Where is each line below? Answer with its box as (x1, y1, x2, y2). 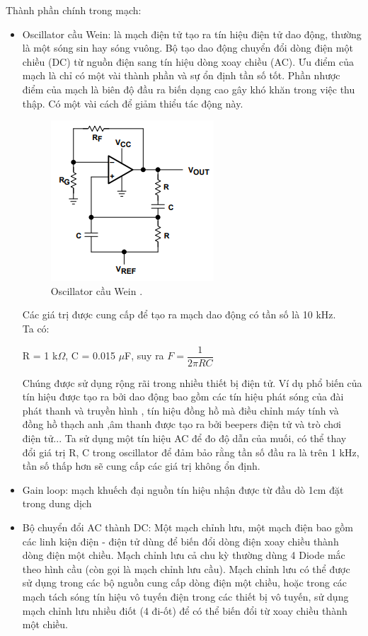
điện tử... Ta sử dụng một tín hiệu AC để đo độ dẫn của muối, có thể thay (22, 430, 347, 445)
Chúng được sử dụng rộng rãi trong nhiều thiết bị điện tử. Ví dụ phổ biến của (22, 375, 362, 390)
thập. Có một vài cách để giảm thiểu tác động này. (22, 96, 243, 110)
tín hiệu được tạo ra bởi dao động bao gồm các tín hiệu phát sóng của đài (22, 389, 344, 404)
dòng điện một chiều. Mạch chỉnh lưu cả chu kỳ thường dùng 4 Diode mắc (22, 548, 345, 562)
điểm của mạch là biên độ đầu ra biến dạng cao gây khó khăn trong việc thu (22, 81, 355, 96)
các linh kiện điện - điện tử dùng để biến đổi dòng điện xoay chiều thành (22, 533, 339, 548)
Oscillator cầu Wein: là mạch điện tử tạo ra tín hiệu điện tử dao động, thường (22, 26, 362, 41)
